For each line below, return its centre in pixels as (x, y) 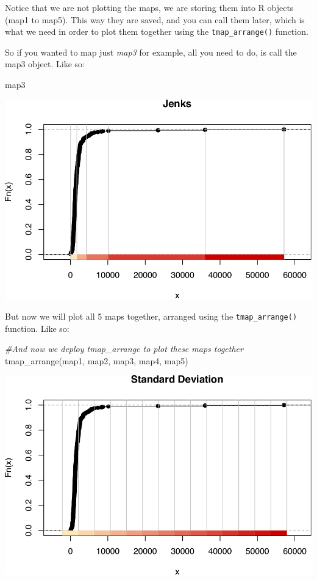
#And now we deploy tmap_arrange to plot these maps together (124, 349)
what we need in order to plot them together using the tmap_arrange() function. (157, 31)
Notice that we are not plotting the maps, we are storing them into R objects (149, 7)
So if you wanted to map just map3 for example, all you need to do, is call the (151, 52)
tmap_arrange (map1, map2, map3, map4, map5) (97, 360)
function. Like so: (37, 328)
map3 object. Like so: (45, 64)
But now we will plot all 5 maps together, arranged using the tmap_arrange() (151, 316)
